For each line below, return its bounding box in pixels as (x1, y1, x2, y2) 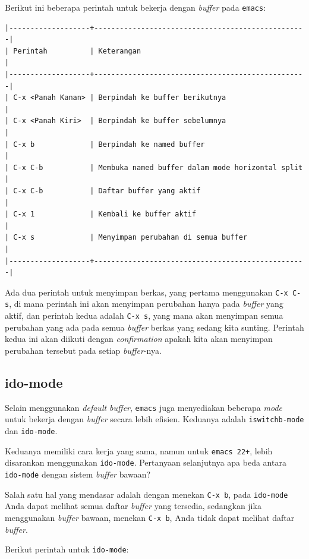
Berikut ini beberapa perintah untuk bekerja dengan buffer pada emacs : (5, 1, 266, 13)
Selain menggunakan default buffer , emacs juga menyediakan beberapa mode (5, 401, 282, 413)
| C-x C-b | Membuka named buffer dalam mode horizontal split (5, 163, 303, 172)
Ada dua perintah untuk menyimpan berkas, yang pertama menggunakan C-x (5, 285, 288, 298)
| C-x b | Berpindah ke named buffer (5, 140, 205, 149)
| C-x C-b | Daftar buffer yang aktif (5, 186, 201, 195)
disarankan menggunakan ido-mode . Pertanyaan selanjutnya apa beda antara (5, 456, 286, 469)
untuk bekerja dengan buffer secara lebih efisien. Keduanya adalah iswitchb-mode (5, 413, 304, 425)
